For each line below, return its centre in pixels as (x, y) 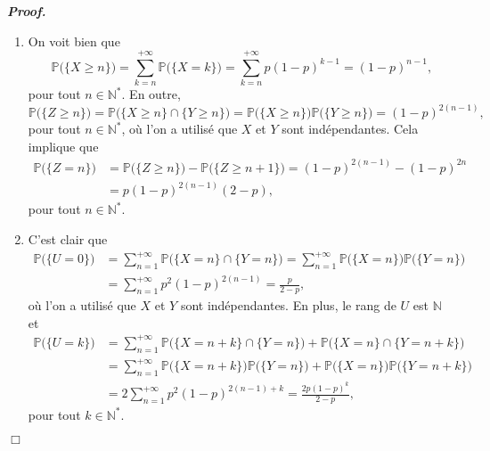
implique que (63, 146)
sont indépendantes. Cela (350, 129)
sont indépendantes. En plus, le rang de (288, 305)
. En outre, (151, 94)
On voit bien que (74, 41)
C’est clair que (68, 239)
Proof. (27, 11)
